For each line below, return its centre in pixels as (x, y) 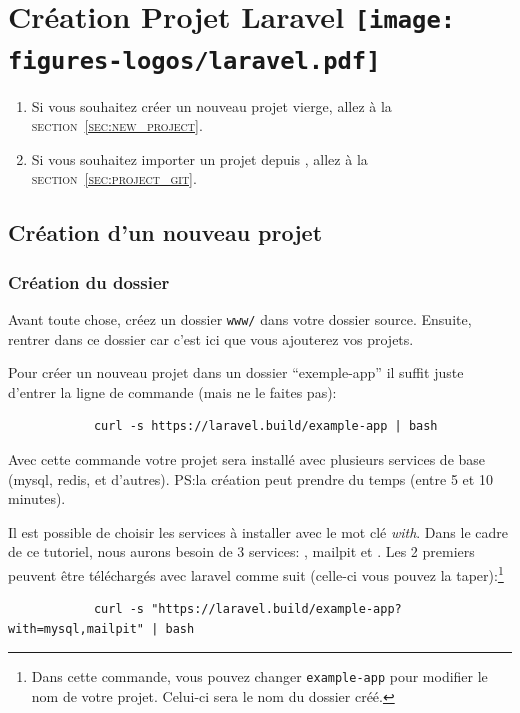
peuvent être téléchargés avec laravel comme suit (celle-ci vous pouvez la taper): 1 (256, 573)
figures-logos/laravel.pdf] (194, 60)
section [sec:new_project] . (117, 125)
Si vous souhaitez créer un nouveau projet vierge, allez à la (211, 105)
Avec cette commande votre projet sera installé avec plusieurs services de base (247, 458)
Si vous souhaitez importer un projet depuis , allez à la (199, 158)
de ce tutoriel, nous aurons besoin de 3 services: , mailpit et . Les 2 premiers (241, 551)
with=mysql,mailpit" (76, 628)
